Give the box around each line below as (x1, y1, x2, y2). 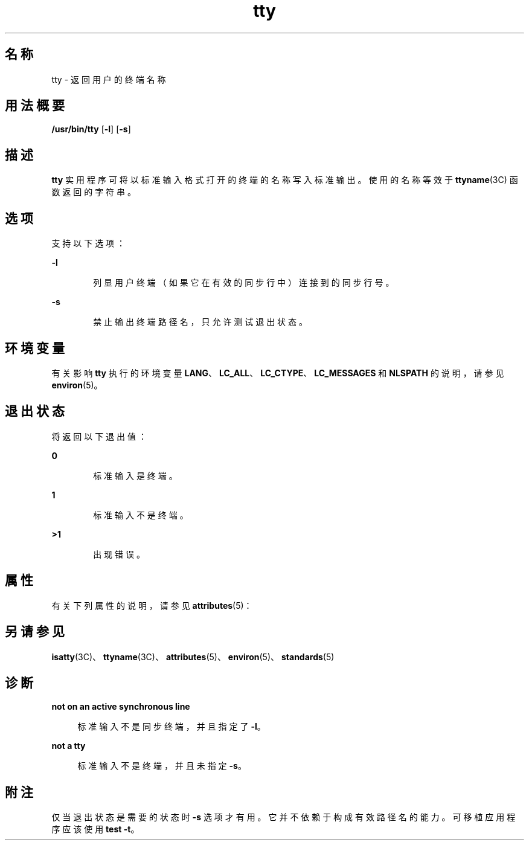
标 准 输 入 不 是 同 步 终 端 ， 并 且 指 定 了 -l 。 (77, 721, 266, 732)
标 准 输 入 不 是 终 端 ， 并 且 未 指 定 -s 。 (77, 760, 246, 771)
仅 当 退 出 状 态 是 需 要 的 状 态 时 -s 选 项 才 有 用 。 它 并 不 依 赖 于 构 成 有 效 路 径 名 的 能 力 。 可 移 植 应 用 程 (51, 812, 516, 823)
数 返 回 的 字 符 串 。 (51, 187, 136, 198)
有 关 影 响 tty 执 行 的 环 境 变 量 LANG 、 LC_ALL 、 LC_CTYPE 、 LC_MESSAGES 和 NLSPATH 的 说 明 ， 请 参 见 (51, 367, 504, 378)
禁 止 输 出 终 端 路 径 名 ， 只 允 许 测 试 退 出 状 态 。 (93, 316, 307, 327)
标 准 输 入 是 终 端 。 (93, 470, 178, 481)
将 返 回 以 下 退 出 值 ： (51, 431, 147, 442)
